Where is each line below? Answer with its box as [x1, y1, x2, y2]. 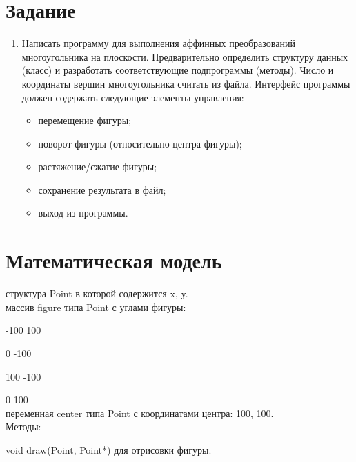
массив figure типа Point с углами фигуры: [6, 299, 186, 314]
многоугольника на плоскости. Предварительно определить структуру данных [21, 49, 348, 63]
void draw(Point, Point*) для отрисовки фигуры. [6, 442, 212, 456]
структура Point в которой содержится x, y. [6, 286, 188, 301]
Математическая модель [6, 246, 222, 274]
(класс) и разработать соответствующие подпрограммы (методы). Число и [21, 63, 334, 77]
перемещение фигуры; [38, 113, 132, 128]
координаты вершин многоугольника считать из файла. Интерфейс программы [21, 76, 350, 90]
